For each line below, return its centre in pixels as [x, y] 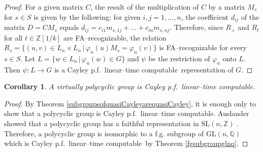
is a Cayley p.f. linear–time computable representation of [144, 69]
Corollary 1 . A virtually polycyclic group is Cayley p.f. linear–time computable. [130, 86]
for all [13, 37]
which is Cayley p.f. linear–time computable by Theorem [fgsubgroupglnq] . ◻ [126, 143]
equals [69, 27]
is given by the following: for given [87, 16]
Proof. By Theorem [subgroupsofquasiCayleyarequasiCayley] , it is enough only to [130, 103]
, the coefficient [205, 16]
